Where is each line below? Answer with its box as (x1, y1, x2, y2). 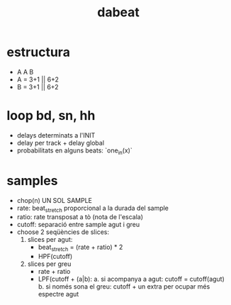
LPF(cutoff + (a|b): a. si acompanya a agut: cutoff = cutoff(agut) (38, 274, 225, 284)
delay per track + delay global (16, 138, 104, 147)
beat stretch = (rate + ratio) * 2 (38, 243, 123, 253)
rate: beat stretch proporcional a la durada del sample (16, 204, 169, 213)
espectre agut (38, 290, 79, 299)
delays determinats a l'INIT (16, 131, 96, 139)
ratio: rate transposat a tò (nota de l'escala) (16, 213, 143, 221)
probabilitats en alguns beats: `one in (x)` (16, 146, 133, 156)
